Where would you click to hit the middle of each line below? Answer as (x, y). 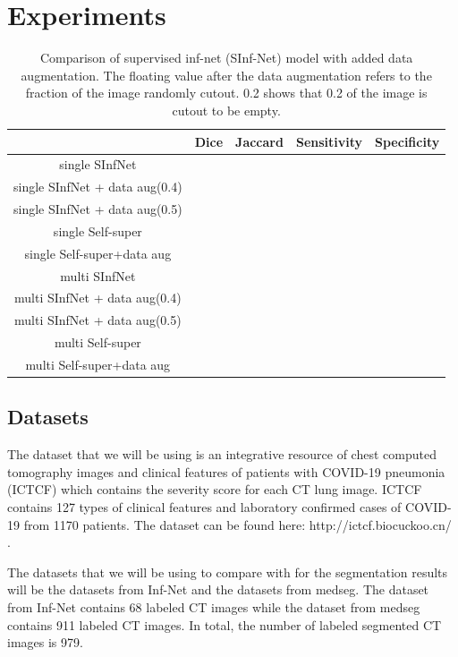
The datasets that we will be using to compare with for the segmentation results (228, 572)
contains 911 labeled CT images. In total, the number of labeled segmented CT (225, 624)
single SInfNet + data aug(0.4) (98, 187)
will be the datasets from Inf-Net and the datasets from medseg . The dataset (218, 589)
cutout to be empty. (226, 110)
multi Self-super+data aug (98, 364)
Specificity (407, 141)
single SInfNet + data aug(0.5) (98, 209)
